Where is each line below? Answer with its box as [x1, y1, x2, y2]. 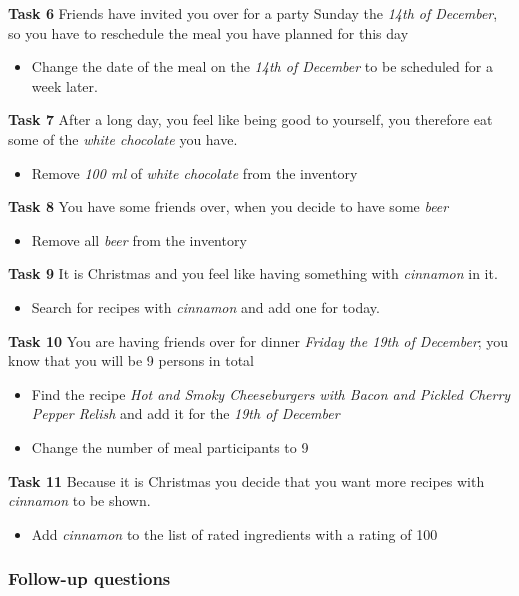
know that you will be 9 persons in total [8, 350, 254, 371]
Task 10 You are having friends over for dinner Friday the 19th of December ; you [8, 330, 509, 351]
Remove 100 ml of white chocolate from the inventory [31, 162, 358, 183]
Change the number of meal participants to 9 [31, 436, 309, 457]
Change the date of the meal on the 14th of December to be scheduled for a [31, 56, 493, 77]
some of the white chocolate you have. [8, 128, 238, 149]
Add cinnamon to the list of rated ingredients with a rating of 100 [31, 523, 438, 544]
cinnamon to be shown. [8, 490, 151, 511]
